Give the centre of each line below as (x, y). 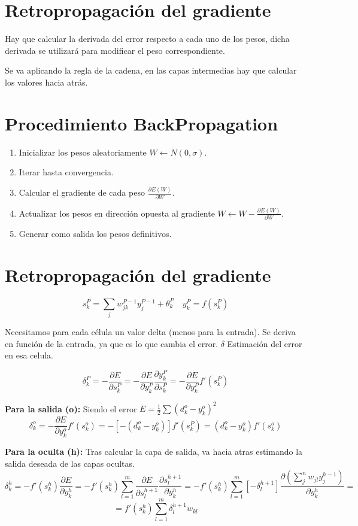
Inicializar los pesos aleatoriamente (83, 152)
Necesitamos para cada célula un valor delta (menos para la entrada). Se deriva (150, 332)
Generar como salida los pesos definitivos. (95, 234)
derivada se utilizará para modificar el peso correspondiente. (115, 50)
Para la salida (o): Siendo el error (71, 408)
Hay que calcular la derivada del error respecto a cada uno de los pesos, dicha (147, 39)
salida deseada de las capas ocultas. (70, 463)
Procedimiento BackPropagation (142, 123)
